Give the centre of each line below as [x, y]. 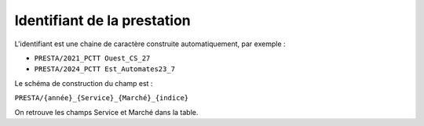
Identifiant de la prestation [103, 20]
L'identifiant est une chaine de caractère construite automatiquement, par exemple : [150, 44]
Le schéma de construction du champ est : [84, 83]
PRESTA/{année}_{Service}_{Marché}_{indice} [102, 98]
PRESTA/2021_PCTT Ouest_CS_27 [92, 58]
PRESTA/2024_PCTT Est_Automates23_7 [105, 69]
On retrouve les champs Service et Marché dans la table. [106, 112]
